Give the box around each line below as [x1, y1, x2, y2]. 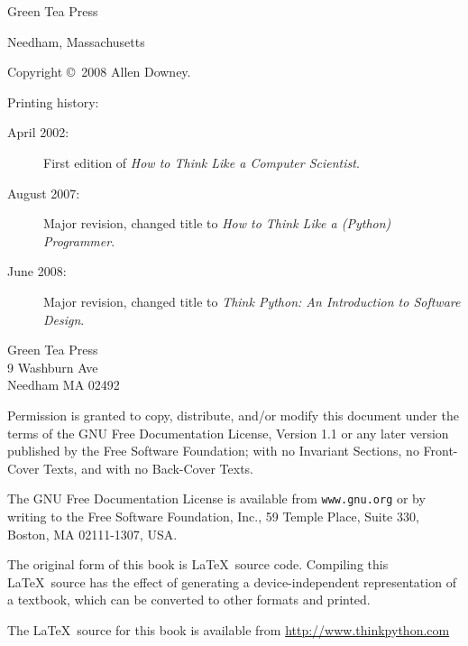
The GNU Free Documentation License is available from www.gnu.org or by [7, 489, 426, 508]
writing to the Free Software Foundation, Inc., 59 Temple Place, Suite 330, [7, 506, 419, 525]
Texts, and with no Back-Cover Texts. [43, 458, 253, 477]
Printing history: [7, 92, 99, 111]
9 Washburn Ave [7, 357, 98, 376]
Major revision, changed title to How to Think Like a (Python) [43, 214, 391, 233]
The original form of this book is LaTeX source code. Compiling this [7, 555, 389, 574]
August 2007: [7, 183, 80, 202]
